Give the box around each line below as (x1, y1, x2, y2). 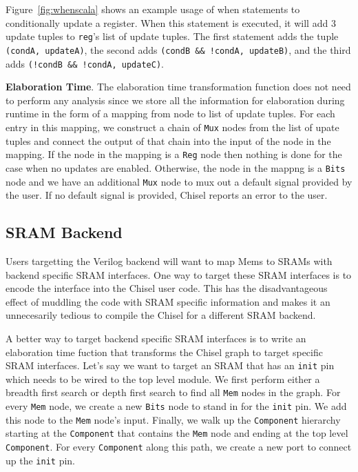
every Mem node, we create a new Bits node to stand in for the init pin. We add (6, 399, 347, 413)
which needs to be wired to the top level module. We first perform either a (6, 371, 320, 386)
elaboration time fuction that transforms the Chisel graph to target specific (6, 344, 323, 359)
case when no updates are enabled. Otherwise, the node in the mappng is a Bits (6, 160, 346, 175)
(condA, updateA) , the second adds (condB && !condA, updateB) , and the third (6, 42, 351, 57)
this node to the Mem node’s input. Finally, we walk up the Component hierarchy (6, 412, 341, 426)
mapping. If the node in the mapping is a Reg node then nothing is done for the (6, 147, 342, 161)
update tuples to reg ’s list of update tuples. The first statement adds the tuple (6, 29, 339, 43)
